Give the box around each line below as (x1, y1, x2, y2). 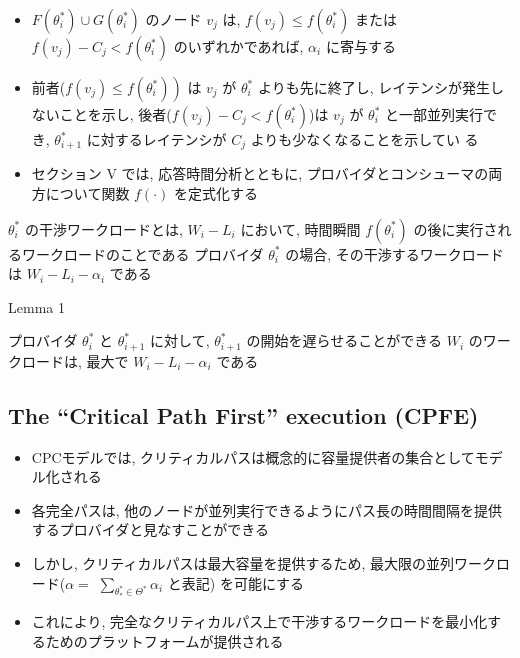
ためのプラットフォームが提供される (45, 630, 284, 651)
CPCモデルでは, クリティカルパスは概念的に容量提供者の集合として (31, 446, 475, 467)
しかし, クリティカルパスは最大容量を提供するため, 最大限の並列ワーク (31, 553, 497, 574)
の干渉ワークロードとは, (24, 218, 183, 239)
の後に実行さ (413, 218, 498, 239)
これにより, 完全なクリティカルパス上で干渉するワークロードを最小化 (31, 611, 488, 632)
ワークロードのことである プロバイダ (21, 243, 264, 264)
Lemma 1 (8, 296, 65, 317)
